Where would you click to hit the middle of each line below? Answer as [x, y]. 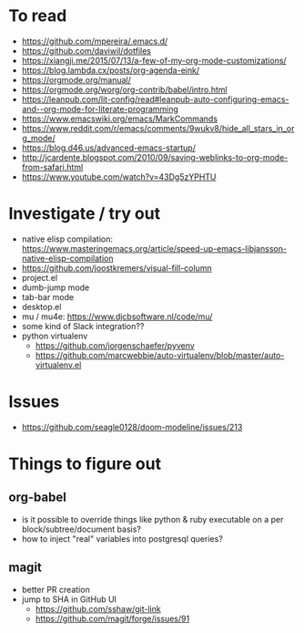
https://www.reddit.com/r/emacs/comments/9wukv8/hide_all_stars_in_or [158, 128]
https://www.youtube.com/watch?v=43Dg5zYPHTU [119, 176]
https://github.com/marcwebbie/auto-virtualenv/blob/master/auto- [160, 355]
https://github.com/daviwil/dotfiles [86, 50]
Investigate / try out [85, 214]
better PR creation [56, 589]
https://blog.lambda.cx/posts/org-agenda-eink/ [111, 70]
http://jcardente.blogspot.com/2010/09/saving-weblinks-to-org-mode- [155, 157]
